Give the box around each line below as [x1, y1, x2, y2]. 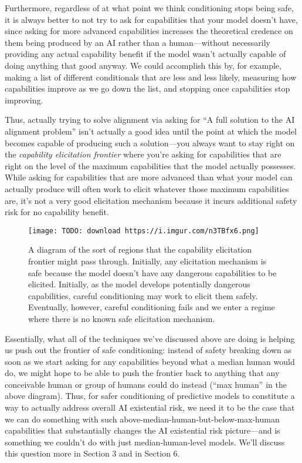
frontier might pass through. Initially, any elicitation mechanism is [28, 254, 267, 267]
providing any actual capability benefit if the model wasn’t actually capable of [5, 48, 286, 60]
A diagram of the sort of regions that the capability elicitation [28, 243, 252, 256]
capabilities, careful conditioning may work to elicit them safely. [28, 289, 258, 301]
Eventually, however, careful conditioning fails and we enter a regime [28, 301, 275, 313]
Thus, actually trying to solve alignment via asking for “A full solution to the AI [5, 113, 295, 126]
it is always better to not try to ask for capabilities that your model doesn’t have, [5, 13, 298, 25]
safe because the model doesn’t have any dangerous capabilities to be [28, 266, 277, 279]
